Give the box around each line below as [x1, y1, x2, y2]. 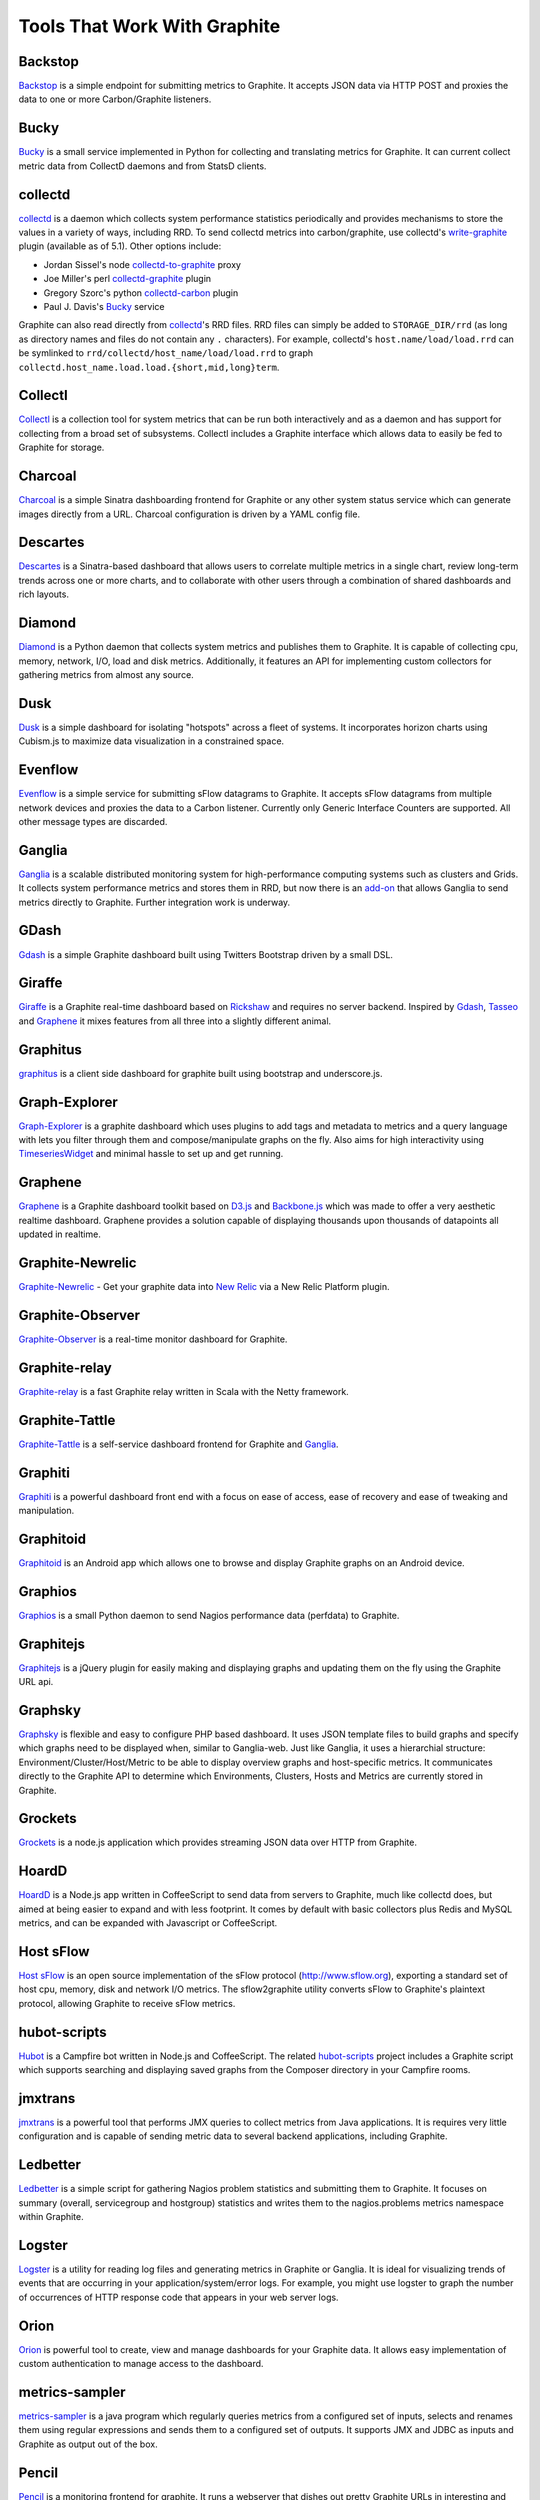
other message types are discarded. [18, 815, 168, 827]
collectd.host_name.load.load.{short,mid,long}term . [18, 361, 280, 373]
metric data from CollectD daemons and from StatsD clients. [18, 160, 267, 172]
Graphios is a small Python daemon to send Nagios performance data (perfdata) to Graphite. [18, 1609, 400, 1621]
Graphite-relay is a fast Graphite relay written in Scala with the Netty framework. [18, 1385, 349, 1397]
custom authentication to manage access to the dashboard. [18, 2358, 264, 2370]
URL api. [18, 1676, 54, 1688]
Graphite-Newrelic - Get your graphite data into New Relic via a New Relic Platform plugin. [18, 1280, 390, 1292]
